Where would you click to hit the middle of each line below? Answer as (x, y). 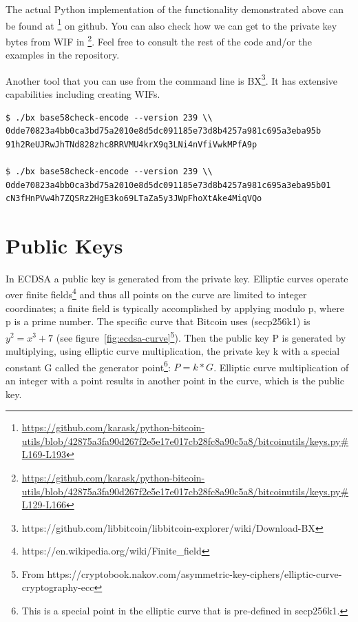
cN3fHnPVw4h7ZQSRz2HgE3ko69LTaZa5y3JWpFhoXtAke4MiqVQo (134, 199)
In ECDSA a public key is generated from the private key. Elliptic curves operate (177, 278)
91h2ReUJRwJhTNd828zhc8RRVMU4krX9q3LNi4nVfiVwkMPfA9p (131, 144)
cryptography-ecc (58, 587)
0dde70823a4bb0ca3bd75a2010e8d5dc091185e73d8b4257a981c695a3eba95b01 (168, 185)
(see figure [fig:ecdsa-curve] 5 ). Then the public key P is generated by (201, 336)
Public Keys (64, 245)
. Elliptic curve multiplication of (281, 367)
